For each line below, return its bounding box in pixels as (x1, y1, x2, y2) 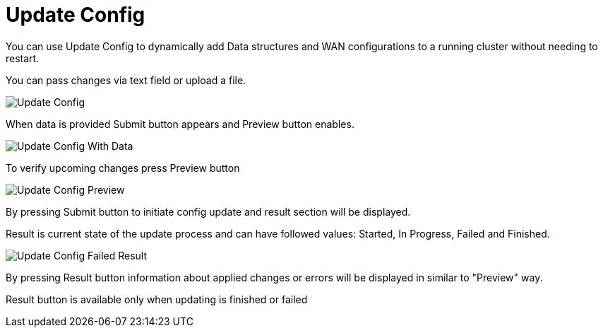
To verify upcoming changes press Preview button (6, 161, 240, 174)
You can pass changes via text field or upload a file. (6, 74, 246, 86)
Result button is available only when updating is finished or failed (6, 293, 308, 305)
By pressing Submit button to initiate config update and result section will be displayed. (6, 205, 411, 218)
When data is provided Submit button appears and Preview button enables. (6, 117, 354, 130)
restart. (6, 52, 40, 64)
